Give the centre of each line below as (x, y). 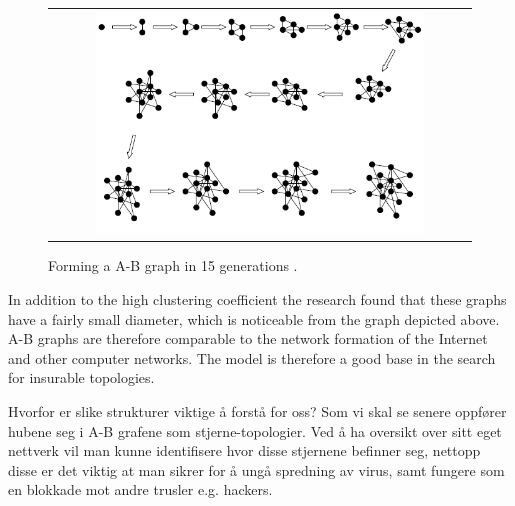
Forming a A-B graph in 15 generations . (173, 265)
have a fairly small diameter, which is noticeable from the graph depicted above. (254, 318)
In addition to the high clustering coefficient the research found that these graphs (257, 299)
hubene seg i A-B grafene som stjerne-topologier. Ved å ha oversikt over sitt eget (255, 430)
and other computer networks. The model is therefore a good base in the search (252, 357)
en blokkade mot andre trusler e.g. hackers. (140, 489)
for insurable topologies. (81, 377)
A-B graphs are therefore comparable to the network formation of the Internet (248, 338)
